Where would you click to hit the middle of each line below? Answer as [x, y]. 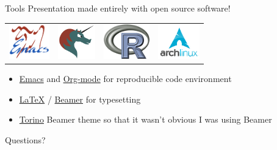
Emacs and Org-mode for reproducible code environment [125, 79]
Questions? [25, 139]
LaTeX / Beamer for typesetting [80, 99]
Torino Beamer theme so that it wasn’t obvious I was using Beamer [146, 119]
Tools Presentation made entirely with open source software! [118, 8]
